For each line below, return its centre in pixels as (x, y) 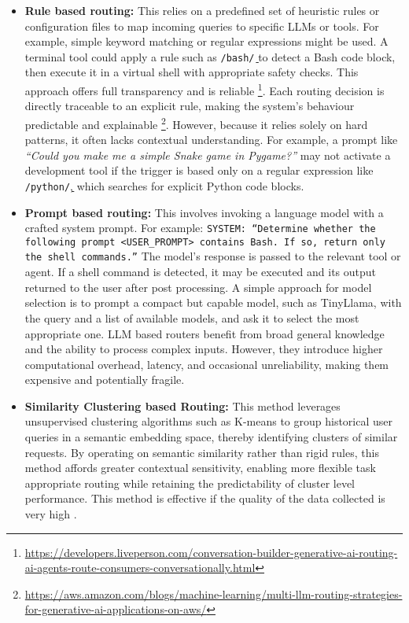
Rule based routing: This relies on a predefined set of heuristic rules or (202, 10)
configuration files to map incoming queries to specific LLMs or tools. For (202, 26)
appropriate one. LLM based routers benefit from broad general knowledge (204, 333)
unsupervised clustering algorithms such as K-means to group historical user (209, 421)
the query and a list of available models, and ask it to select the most (192, 317)
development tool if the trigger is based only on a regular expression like (199, 170)
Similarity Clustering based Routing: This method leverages (182, 406)
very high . (51, 514)
